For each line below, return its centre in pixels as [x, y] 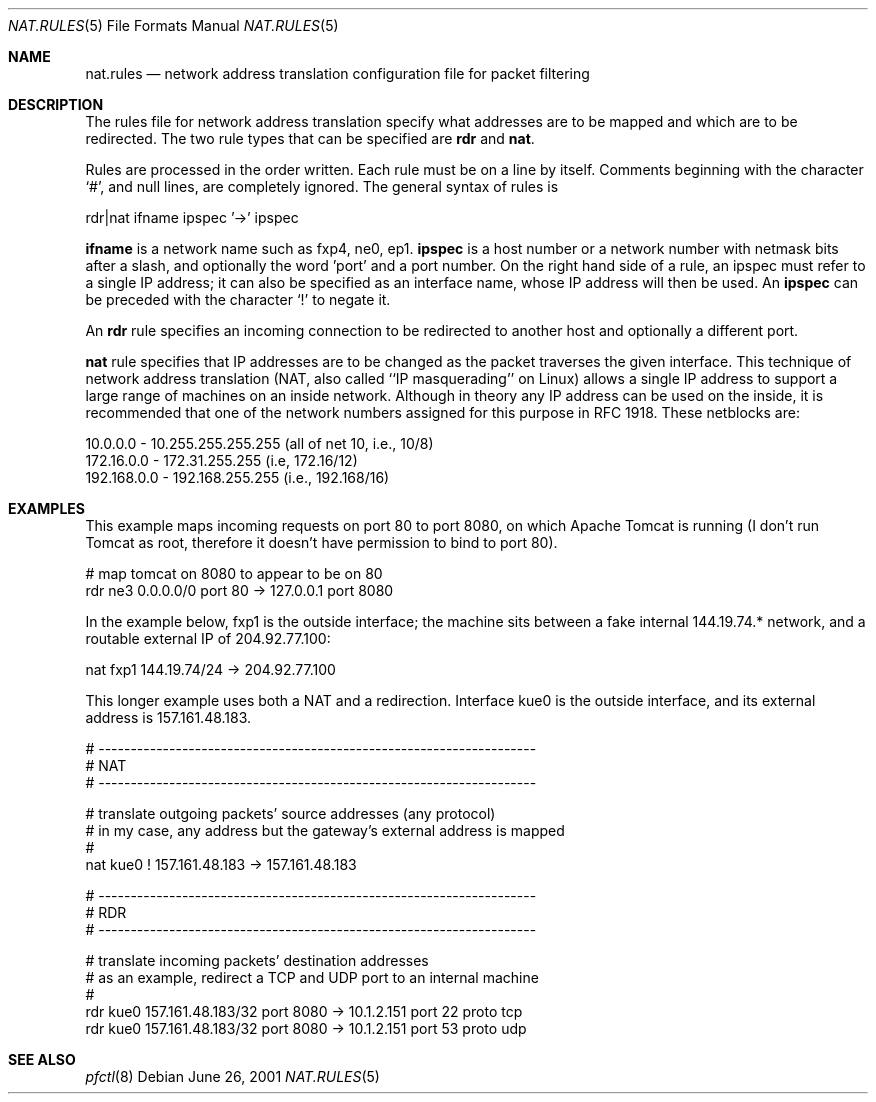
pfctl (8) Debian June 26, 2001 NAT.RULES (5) [232, 1076]
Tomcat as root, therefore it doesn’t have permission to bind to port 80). [321, 542]
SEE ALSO [42, 1059]
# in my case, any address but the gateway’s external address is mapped [325, 830]
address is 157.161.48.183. [168, 717]
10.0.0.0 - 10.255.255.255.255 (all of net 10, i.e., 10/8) [259, 443]
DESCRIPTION [56, 104]
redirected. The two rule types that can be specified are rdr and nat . [310, 138]
